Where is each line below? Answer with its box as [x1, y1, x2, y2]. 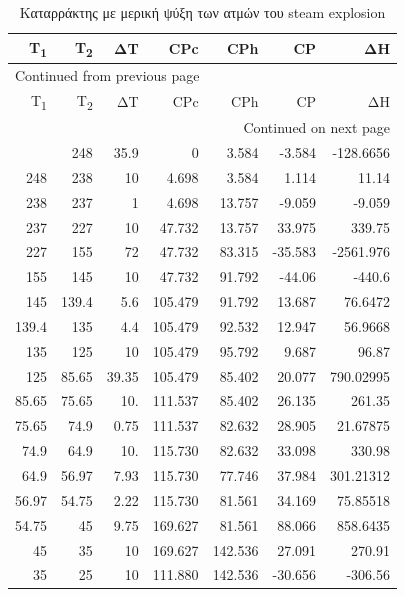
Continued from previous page [15, 64, 200, 85]
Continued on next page [243, 117, 390, 138]
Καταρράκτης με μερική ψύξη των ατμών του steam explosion [19, 2, 386, 22]
